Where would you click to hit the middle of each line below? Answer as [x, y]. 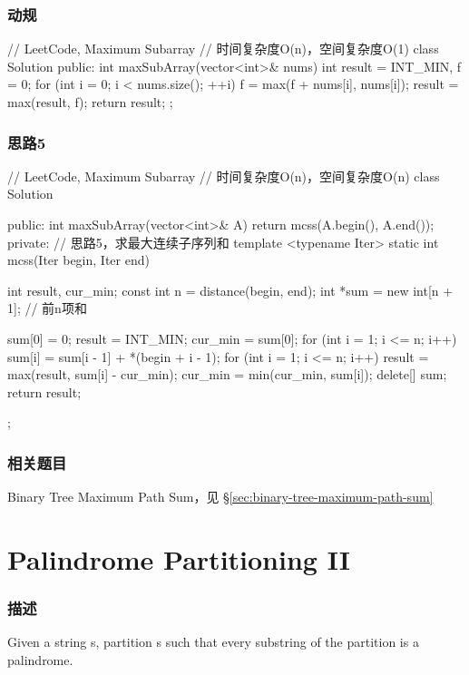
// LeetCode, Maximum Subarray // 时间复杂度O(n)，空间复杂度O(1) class [223, 49]
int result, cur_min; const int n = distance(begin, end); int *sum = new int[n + [230, 290]
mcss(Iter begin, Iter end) [78, 260]
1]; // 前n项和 [47, 308]
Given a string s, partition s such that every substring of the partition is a [213, 642]
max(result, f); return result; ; [90, 102]
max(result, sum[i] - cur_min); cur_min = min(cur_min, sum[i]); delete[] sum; [227, 374]
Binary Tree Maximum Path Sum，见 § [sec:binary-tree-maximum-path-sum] [220, 497]
